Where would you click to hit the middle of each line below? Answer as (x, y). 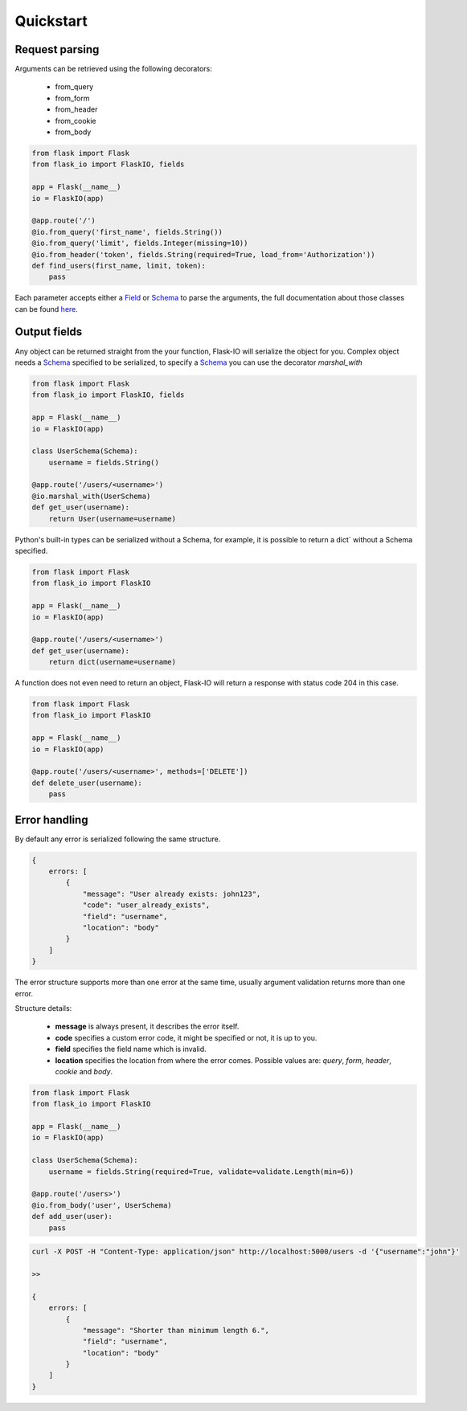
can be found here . (46, 309)
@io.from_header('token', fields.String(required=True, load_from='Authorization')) (203, 254)
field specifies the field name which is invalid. (131, 1049)
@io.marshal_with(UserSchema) (91, 496)
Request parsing (57, 49)
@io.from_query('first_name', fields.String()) (127, 232)
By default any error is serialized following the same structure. (118, 839)
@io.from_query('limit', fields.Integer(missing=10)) (140, 243)
